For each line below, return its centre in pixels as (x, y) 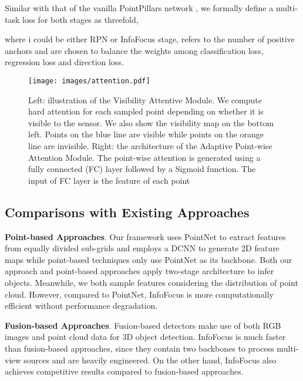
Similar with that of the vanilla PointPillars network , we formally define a (139, 8)
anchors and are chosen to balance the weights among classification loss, (134, 50)
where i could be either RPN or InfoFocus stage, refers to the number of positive (150, 39)
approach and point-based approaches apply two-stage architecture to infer (139, 271)
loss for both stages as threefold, (80, 19)
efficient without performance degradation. (81, 306)
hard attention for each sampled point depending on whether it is (146, 111)
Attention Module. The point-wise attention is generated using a (144, 157)
